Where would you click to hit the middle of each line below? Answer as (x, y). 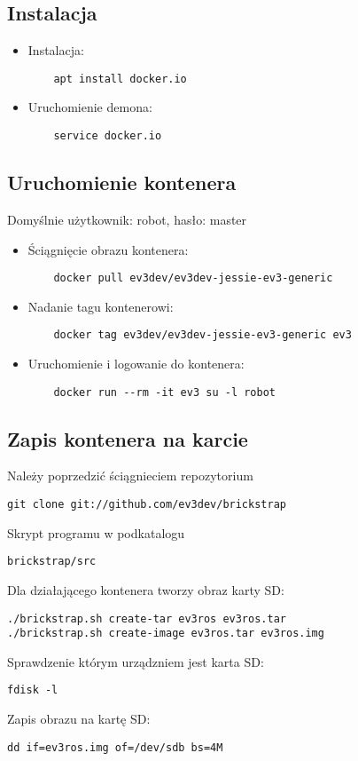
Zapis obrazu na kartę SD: (79, 719)
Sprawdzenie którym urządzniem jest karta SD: (136, 661)
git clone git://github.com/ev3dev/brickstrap (147, 505)
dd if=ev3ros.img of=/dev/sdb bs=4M (115, 747)
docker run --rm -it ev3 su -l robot (164, 392)
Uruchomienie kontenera (122, 182)
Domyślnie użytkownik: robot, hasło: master (127, 219)
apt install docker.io (120, 79)
